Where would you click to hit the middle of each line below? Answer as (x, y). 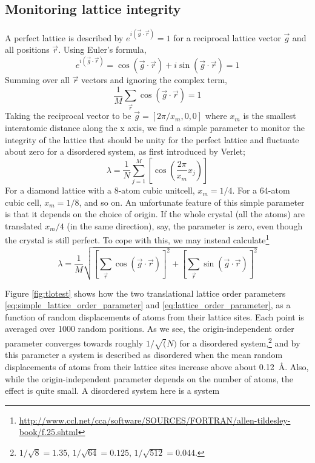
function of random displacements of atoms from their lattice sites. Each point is (154, 316)
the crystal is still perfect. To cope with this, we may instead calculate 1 (137, 239)
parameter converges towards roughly (74, 343)
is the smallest (270, 116)
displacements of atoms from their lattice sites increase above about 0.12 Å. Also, (157, 367)
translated (24, 225)
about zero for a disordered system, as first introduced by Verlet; (125, 151)
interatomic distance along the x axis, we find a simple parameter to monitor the (155, 127)
